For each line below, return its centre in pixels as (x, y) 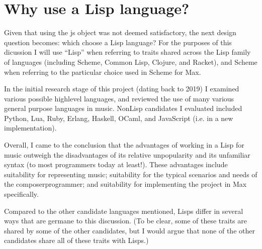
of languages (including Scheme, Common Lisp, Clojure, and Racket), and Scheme (131, 61)
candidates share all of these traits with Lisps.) (76, 240)
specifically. (21, 194)
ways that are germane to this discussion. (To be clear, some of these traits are (125, 221)
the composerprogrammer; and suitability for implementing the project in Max (125, 184)
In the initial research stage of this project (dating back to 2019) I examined (122, 89)
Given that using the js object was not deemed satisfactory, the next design (120, 32)
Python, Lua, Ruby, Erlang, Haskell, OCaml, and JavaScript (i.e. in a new (119, 118)
